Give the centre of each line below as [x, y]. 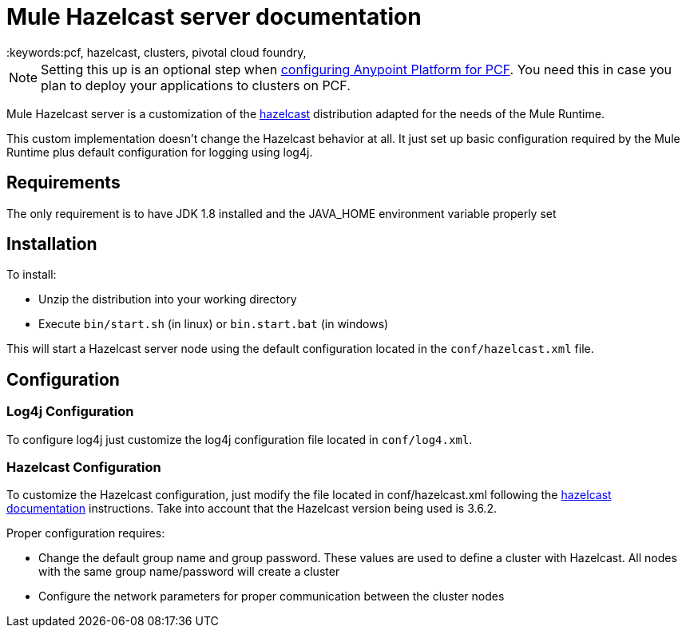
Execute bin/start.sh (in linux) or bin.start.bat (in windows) [214, 324]
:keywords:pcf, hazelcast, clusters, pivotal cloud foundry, [157, 52]
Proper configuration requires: [86, 533]
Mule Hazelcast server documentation [214, 17]
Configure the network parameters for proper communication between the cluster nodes [272, 596]
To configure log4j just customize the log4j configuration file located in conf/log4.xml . [240, 439]
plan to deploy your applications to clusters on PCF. [196, 85]
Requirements [63, 183]
